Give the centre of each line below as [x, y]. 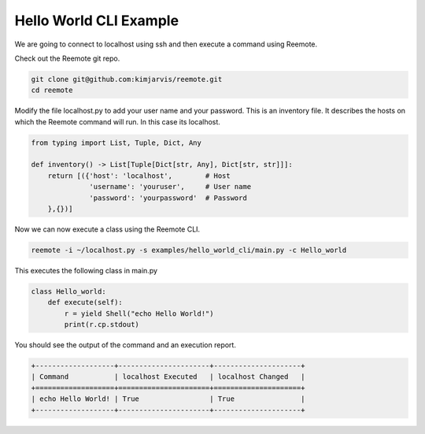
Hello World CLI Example [97, 20]
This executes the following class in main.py [86, 270]
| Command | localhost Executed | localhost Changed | [168, 377]
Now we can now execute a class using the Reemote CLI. [107, 229]
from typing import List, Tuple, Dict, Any [116, 143]
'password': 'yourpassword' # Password [168, 198]
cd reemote [52, 90]
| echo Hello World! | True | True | [168, 399]
